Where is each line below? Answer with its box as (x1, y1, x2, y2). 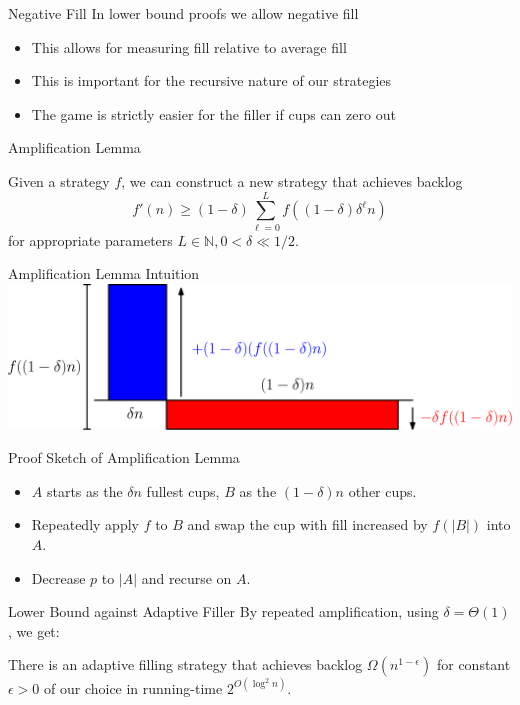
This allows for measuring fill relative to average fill (31, 36, 347, 57)
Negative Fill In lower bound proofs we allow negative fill (8, 3, 359, 23)
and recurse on (141, 567, 232, 588)
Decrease (31, 567, 86, 588)
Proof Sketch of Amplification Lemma (8, 447, 240, 468)
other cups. (348, 480, 417, 501)
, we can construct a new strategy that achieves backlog (121, 170, 463, 191)
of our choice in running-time (44, 677, 223, 698)
